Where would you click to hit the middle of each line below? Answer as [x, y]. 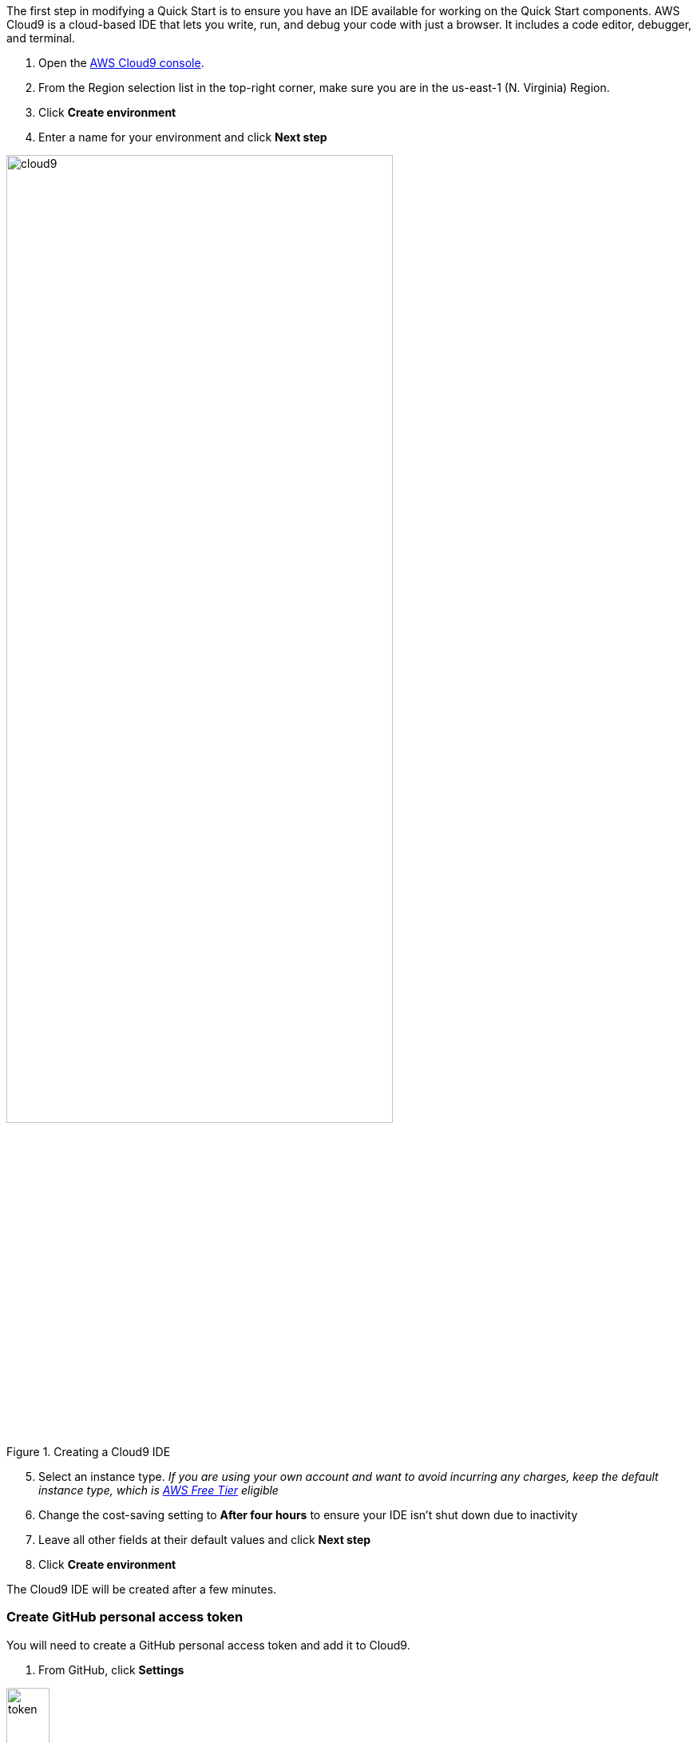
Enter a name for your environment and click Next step [183, 137]
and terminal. [41, 38]
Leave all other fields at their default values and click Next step [205, 1540]
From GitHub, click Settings [111, 1669]
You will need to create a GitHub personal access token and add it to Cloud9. [208, 1645]
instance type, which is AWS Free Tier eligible [158, 1490]
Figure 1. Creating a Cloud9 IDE [89, 1452]
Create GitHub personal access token [125, 1617]
